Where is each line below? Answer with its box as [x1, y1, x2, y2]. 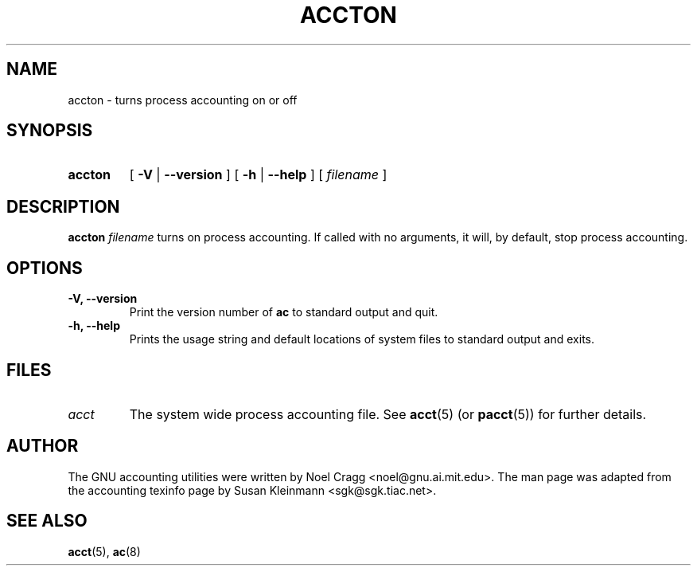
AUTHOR [6, 436, 79, 456]
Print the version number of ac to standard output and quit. [129, 305, 438, 319]
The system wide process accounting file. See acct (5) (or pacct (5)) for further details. [129, 405, 647, 422]
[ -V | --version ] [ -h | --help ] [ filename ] [129, 167, 387, 183]
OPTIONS [6, 257, 83, 278]
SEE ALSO [6, 511, 88, 531]
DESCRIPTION [6, 196, 120, 217]
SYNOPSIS [6, 120, 93, 141]
